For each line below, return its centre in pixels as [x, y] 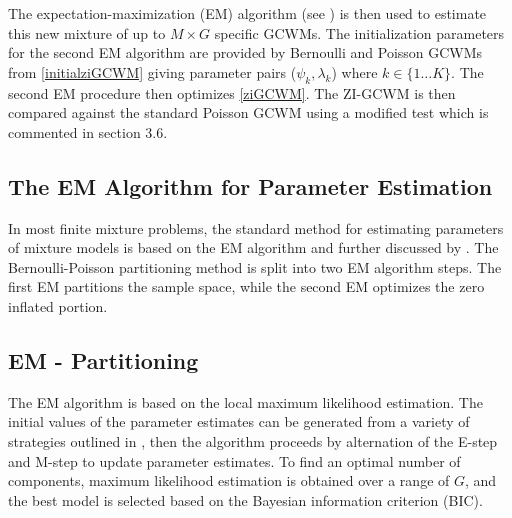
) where [354, 71]
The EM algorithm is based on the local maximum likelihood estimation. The [245, 401]
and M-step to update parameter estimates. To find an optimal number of [234, 460]
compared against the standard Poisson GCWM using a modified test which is [248, 112]
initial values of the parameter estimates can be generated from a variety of [239, 421]
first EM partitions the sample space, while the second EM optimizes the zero [246, 286]
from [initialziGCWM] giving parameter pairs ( [152, 71]
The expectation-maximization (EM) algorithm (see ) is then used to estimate [247, 13]
